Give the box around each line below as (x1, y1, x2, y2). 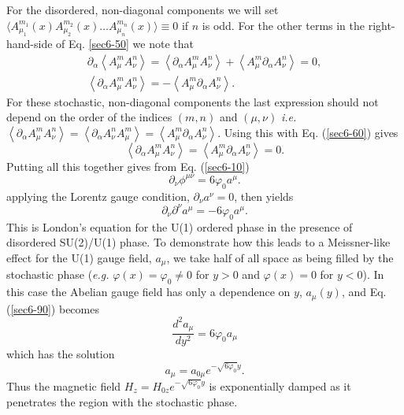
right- (368, 17, 395, 33)
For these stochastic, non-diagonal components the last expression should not (6, 93, 379, 109)
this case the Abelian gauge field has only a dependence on (6, 283, 291, 300)
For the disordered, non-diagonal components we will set (6, 2, 279, 17)
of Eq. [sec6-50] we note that (56, 35, 194, 51)
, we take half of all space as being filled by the (166, 249, 394, 265)
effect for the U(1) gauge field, (6, 249, 152, 265)
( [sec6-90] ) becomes (6, 300, 99, 317)
